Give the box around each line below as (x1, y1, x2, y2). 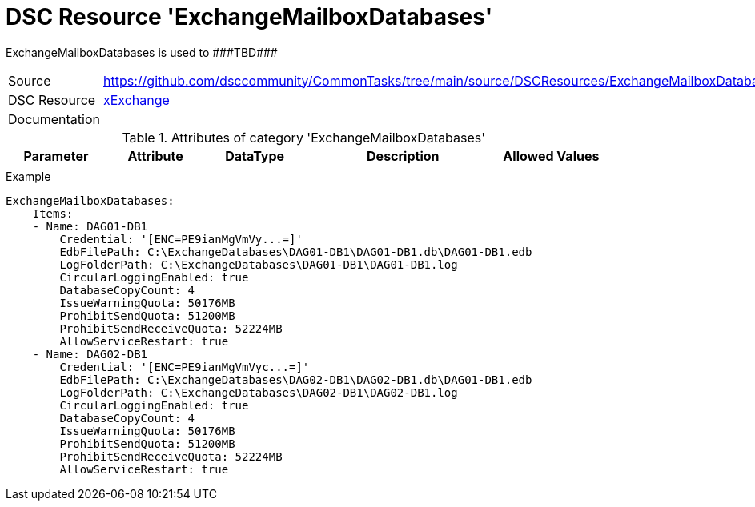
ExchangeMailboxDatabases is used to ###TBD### (6, 45, 278, 59)
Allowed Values (503, 147, 600, 164)
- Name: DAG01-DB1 (32, 219, 148, 233)
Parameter (23, 147, 89, 164)
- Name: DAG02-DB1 (32, 347, 148, 361)
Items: (32, 206, 74, 220)
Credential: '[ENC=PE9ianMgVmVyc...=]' (59, 360, 310, 373)
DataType (225, 147, 285, 164)
